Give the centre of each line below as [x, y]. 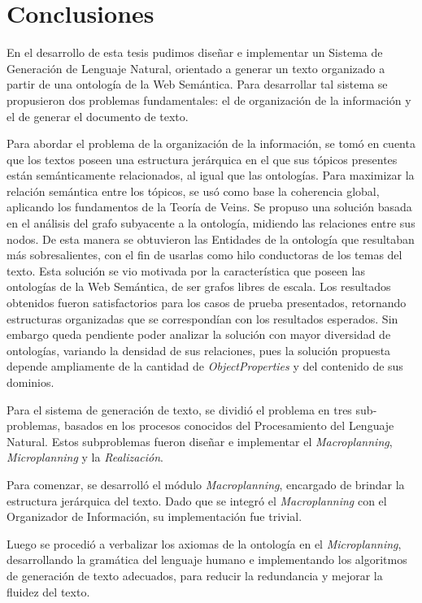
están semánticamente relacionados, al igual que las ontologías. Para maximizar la [211, 175]
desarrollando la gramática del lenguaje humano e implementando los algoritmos [207, 560]
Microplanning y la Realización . [85, 457]
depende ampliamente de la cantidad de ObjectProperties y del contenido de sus [205, 366]
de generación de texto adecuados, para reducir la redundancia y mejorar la [195, 575]
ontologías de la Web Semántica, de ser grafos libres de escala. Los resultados [199, 286]
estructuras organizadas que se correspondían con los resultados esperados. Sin [202, 318]
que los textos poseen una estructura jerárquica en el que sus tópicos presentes [202, 159]
